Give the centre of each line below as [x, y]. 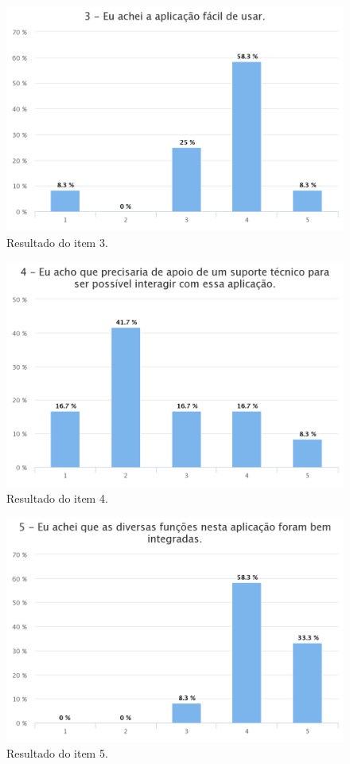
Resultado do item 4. [57, 498]
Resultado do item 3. [57, 242]
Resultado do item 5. [57, 753]
